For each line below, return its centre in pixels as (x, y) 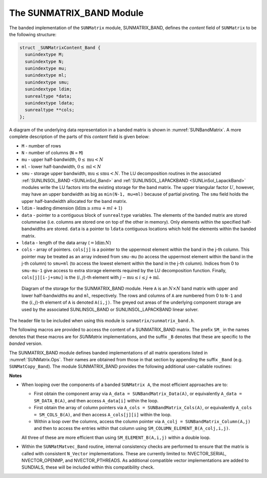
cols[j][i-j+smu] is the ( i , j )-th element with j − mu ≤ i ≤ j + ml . (91, 278)
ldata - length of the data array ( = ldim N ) (66, 243)
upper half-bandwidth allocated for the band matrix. (74, 201)
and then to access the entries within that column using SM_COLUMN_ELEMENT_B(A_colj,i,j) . (132, 429)
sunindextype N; (44, 61)
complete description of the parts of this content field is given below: (79, 137)
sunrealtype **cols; (50, 110)
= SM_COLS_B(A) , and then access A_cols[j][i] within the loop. (103, 414)
